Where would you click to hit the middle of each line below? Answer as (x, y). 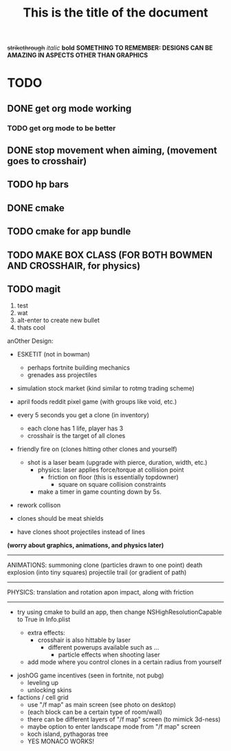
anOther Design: (30, 341)
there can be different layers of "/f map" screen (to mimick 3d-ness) (124, 719)
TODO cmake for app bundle (69, 231)
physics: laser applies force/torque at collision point (111, 470)
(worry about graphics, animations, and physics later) (86, 545)
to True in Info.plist (44, 619)
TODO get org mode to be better (62, 128)
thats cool (31, 328)
